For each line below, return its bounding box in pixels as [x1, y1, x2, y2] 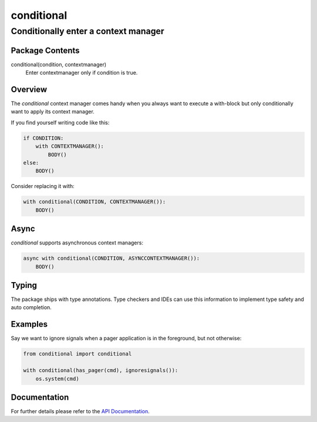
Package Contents [11, 45, 80, 55]
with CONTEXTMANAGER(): [35, 143, 104, 150]
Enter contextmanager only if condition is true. [25, 69, 138, 76]
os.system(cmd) [35, 375, 79, 382]
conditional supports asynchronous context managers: [11, 239, 144, 246]
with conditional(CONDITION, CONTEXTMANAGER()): [23, 199, 166, 205]
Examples [11, 319, 48, 329]
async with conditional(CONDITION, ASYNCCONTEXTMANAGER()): [23, 255, 200, 262]
